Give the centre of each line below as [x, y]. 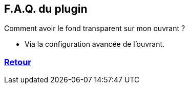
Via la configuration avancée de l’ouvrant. [95, 44]
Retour [18, 62]
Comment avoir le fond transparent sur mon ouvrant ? [95, 28]
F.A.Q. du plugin [46, 9]
